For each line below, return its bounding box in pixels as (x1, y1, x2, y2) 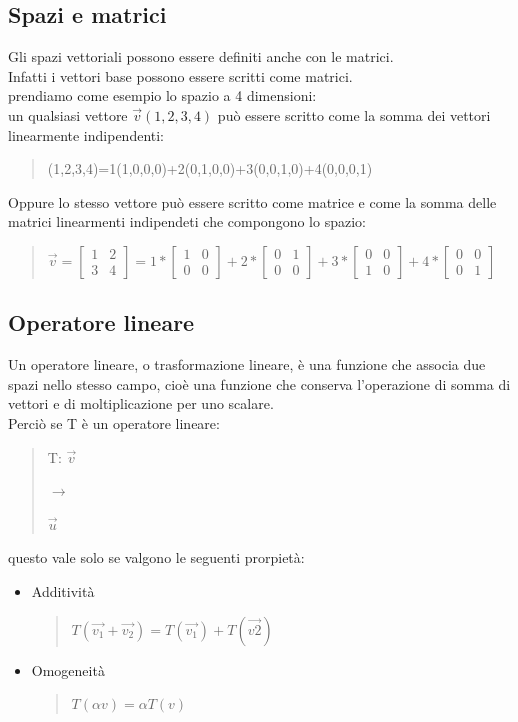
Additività (31, 580, 95, 601)
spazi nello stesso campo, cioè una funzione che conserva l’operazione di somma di (8, 373, 511, 394)
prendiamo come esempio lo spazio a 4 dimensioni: (8, 85, 317, 106)
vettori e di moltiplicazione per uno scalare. (8, 393, 274, 414)
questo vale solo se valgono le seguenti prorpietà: (8, 547, 305, 568)
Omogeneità (31, 659, 105, 680)
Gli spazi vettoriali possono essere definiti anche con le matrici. (8, 46, 394, 67)
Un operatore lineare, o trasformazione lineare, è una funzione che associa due (8, 354, 486, 375)
